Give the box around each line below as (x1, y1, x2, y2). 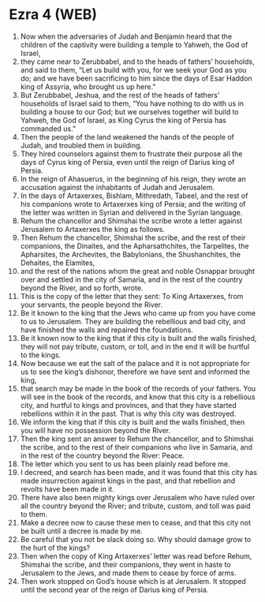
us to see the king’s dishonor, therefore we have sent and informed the (20, 367, 251, 376)
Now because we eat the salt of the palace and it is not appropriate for (20, 358, 251, 368)
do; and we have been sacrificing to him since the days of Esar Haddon (20, 73, 253, 83)
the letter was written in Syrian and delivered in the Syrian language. (20, 208, 243, 217)
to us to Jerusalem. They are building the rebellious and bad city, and (20, 316, 246, 326)
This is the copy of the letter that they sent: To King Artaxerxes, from (20, 291, 244, 301)
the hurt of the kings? (20, 543, 91, 552)
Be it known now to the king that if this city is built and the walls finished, (20, 333, 257, 342)
